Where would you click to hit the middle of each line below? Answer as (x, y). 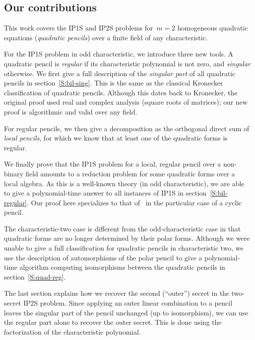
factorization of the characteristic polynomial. (73, 331)
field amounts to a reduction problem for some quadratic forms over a (130, 173)
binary (14, 173)
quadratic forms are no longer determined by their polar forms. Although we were (127, 238)
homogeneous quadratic (213, 28)
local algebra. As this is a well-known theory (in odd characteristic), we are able (124, 183)
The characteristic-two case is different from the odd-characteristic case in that (122, 228)
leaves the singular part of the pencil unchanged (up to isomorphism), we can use (126, 312)
